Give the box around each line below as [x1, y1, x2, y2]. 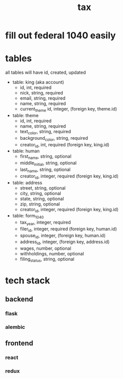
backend [5, 295, 34, 303]
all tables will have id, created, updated [5, 69, 86, 75]
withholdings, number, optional [20, 251, 84, 257]
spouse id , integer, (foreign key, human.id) [20, 232, 106, 240]
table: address [12, 179, 43, 185]
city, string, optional [20, 190, 61, 196]
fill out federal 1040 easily [5, 30, 116, 41]
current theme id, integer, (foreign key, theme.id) [20, 106, 117, 113]
